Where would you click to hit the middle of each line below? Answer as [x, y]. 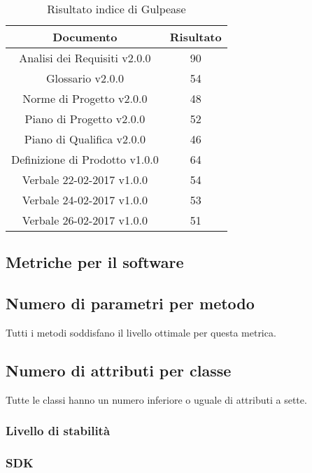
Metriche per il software [95, 262]
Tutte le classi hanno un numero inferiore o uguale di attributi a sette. [156, 399]
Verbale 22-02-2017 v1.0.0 [85, 179]
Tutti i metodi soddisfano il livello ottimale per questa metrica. [141, 332]
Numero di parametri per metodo [130, 303]
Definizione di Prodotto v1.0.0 [85, 159]
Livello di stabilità [58, 431]
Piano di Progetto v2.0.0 [85, 119]
